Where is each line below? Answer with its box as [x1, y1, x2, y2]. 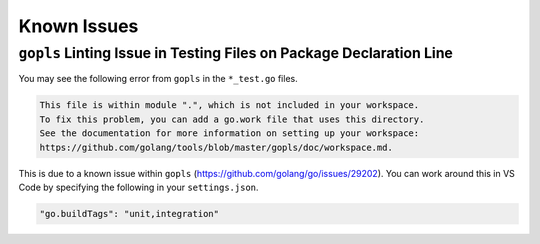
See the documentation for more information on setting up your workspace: [39, 128, 420, 139]
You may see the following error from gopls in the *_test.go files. [18, 73, 299, 85]
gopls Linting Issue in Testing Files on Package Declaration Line [18, 44, 454, 62]
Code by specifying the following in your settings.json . [18, 181, 259, 193]
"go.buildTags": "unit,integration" [39, 208, 220, 219]
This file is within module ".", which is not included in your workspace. [39, 100, 420, 111]
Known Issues [18, 15, 139, 37]
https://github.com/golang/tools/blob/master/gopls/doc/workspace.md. [39, 141, 394, 153]
